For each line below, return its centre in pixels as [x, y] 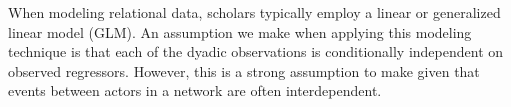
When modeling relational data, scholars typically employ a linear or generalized [254, 12]
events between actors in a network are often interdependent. [195, 90]
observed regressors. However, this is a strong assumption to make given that [244, 70]
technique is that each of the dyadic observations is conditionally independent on [256, 51]
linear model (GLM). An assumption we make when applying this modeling [240, 31]
